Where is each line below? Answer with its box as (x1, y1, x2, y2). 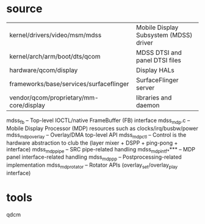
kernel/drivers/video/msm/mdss (9, 31, 102, 39)
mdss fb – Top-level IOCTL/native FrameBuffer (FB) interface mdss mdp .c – (6, 117, 190, 125)
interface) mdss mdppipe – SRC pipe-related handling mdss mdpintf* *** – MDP (6, 145, 196, 154)
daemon (136, 101, 160, 109)
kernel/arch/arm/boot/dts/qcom (9, 52, 101, 60)
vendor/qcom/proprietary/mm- (9, 93, 99, 102)
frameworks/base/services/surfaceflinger (9, 79, 129, 88)
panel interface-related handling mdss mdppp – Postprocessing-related (6, 153, 182, 162)
